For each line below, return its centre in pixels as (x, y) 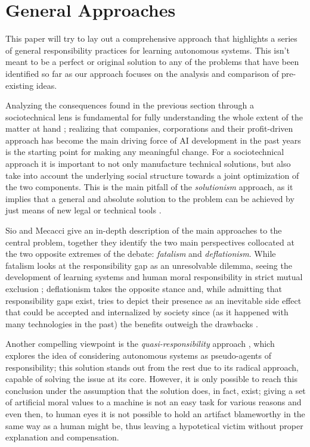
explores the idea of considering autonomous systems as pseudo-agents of (139, 355)
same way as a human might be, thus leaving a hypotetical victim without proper (154, 425)
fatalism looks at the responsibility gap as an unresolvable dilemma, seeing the (149, 265)
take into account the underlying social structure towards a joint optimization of (152, 175)
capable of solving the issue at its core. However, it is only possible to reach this (151, 379)
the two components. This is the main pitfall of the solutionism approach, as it (149, 187)
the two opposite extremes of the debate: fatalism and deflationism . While (141, 254)
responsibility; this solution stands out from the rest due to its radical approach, (152, 367)
